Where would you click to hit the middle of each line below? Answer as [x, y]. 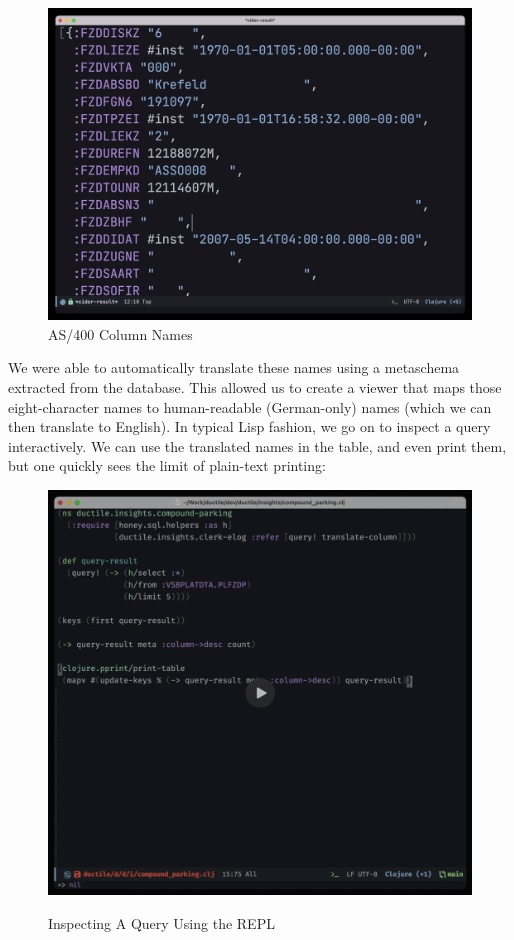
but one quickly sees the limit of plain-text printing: [167, 465]
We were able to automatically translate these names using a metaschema [234, 367]
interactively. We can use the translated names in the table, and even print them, [257, 445]
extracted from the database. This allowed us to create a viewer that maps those [255, 386]
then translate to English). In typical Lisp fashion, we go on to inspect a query [249, 426]
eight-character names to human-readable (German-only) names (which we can [250, 406]
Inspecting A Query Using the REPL [161, 922]
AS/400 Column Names [120, 333]
